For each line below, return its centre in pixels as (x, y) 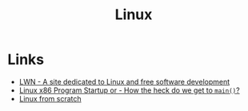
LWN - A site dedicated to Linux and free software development (124, 81)
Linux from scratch (50, 98)
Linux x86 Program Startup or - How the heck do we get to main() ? (130, 90)
